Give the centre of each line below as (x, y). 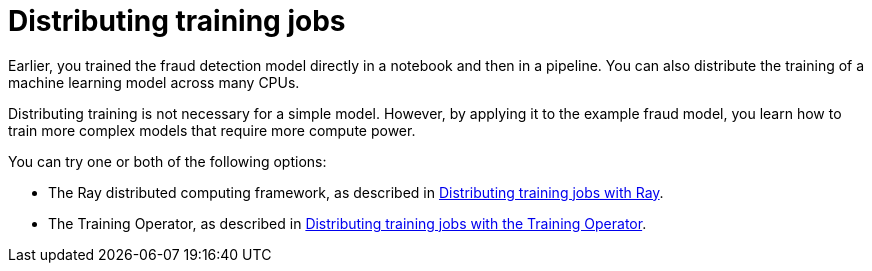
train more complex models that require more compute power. (212, 130)
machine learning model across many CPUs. (154, 82)
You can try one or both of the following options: (167, 161)
